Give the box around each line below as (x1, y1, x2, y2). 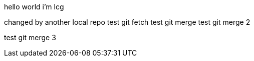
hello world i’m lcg (4, 2, 64, 11)
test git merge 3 (4, 33, 56, 42)
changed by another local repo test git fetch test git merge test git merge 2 (4, 18, 250, 26)
